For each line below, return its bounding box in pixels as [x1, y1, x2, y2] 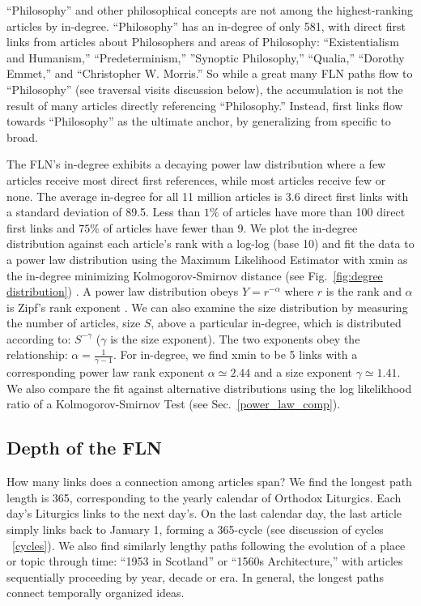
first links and [6, 219, 75, 236]
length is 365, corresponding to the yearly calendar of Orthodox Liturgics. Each [6, 489, 402, 506]
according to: [6, 330, 71, 347]
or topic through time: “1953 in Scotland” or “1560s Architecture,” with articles [6, 553, 403, 570]
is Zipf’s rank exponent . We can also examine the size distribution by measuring [6, 298, 408, 315]
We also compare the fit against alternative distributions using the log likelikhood [6, 379, 412, 396]
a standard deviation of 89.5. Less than [6, 203, 201, 220]
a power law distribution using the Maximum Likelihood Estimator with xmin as [6, 250, 408, 267]
